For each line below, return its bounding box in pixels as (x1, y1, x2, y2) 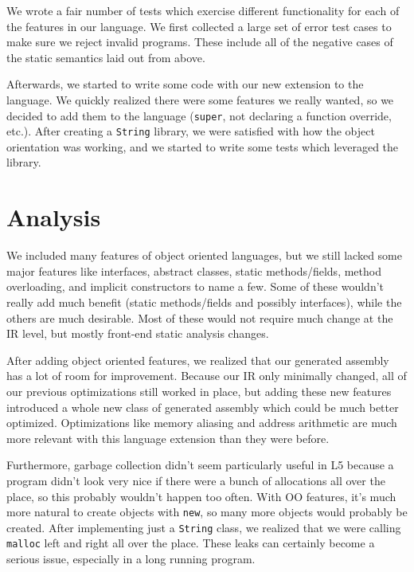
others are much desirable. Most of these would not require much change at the (6, 309, 393, 326)
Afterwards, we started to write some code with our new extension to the (6, 76, 364, 92)
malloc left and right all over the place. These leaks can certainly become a (6, 535, 375, 551)
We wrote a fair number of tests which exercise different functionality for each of (6, 2, 400, 18)
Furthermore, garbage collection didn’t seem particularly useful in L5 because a (6, 456, 394, 473)
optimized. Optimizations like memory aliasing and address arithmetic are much (6, 414, 397, 431)
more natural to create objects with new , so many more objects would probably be (6, 503, 408, 520)
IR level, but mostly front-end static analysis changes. (6, 325, 269, 342)
